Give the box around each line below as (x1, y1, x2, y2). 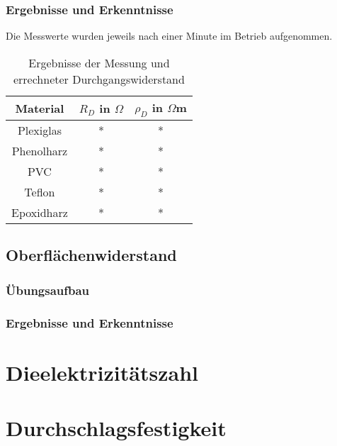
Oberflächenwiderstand (6, 244, 177, 266)
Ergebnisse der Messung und (28, 54, 170, 71)
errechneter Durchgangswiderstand (13, 70, 185, 87)
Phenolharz (11, 143, 68, 159)
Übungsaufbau (6, 281, 90, 299)
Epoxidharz (11, 204, 68, 221)
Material (15, 99, 64, 116)
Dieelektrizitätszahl (6, 357, 198, 386)
